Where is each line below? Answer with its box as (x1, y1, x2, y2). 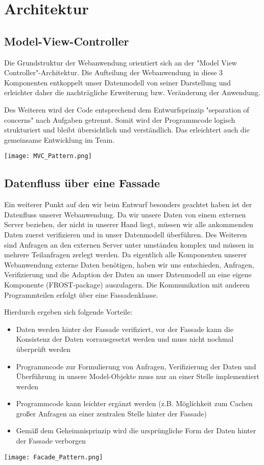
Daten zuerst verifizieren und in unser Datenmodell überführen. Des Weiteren (4, 229, 247, 239)
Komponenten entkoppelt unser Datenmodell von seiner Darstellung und (4, 77, 231, 87)
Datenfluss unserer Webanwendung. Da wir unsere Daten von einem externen (4, 209, 246, 219)
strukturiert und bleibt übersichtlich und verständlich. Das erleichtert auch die (4, 124, 250, 135)
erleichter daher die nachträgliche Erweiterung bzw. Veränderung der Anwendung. (4, 87, 260, 98)
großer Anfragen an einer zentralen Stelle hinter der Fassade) (16, 408, 207, 418)
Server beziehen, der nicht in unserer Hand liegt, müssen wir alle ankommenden (4, 219, 253, 230)
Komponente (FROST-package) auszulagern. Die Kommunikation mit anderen (4, 279, 250, 290)
